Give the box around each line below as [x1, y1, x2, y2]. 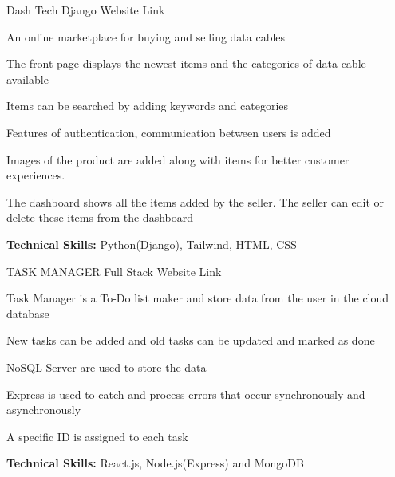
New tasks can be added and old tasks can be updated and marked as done [6, 332, 375, 349]
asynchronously [6, 401, 81, 418]
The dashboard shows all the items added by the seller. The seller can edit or [6, 193, 385, 210]
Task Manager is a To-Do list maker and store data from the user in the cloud [6, 290, 389, 306]
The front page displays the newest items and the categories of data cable [6, 55, 366, 72]
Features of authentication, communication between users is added [6, 124, 331, 140]
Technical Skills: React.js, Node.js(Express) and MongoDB [6, 455, 304, 471]
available [6, 70, 49, 87]
